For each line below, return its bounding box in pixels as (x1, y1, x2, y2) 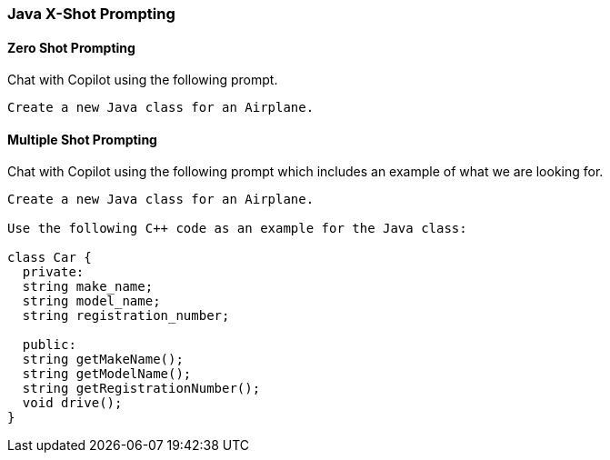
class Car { (7, 250, 92, 265)
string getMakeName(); (22, 352, 184, 367)
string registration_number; (22, 308, 230, 324)
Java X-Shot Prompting (7, 5, 175, 23)
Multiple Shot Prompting (7, 131, 157, 147)
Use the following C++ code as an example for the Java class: (7, 221, 467, 236)
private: (22, 265, 85, 280)
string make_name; (22, 279, 154, 295)
